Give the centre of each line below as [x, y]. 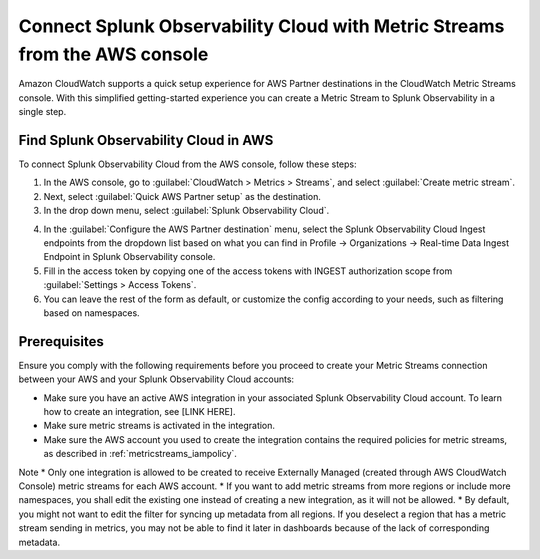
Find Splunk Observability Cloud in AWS [146, 140]
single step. [42, 112]
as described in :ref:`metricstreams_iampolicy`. [140, 454]
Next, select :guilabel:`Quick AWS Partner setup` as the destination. [182, 196]
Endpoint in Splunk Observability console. [129, 257]
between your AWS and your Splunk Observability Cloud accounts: [156, 379]
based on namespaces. [91, 312]
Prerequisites [61, 341]
